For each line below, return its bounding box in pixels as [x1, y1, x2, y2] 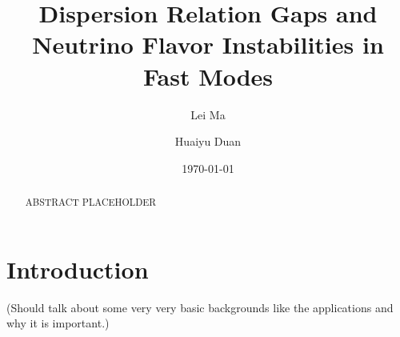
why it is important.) [6, 315, 110, 331]
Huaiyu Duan [174, 133, 242, 150]
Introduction [6, 252, 149, 285]
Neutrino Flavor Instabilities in [32, 28, 384, 61]
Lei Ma [190, 106, 226, 122]
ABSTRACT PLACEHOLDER [25, 195, 157, 209]
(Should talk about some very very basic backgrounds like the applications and [6, 299, 394, 315]
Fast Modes [142, 59, 274, 92]
